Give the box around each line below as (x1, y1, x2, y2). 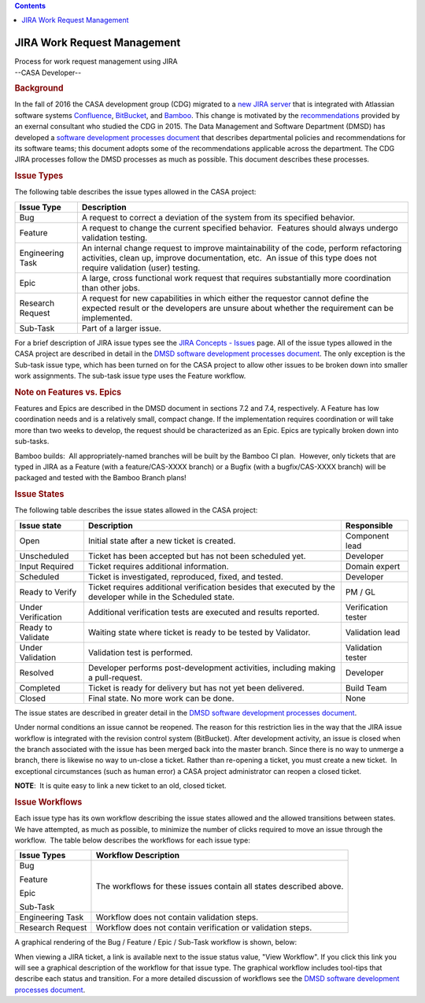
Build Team (345, 682, 387, 693)
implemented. (81, 312, 133, 323)
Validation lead (345, 627, 401, 638)
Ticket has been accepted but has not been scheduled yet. (87, 550, 306, 561)
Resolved (19, 667, 54, 678)
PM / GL (345, 587, 376, 598)
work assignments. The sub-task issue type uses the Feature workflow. (14, 371, 246, 380)
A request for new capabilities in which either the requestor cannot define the (81, 292, 369, 303)
